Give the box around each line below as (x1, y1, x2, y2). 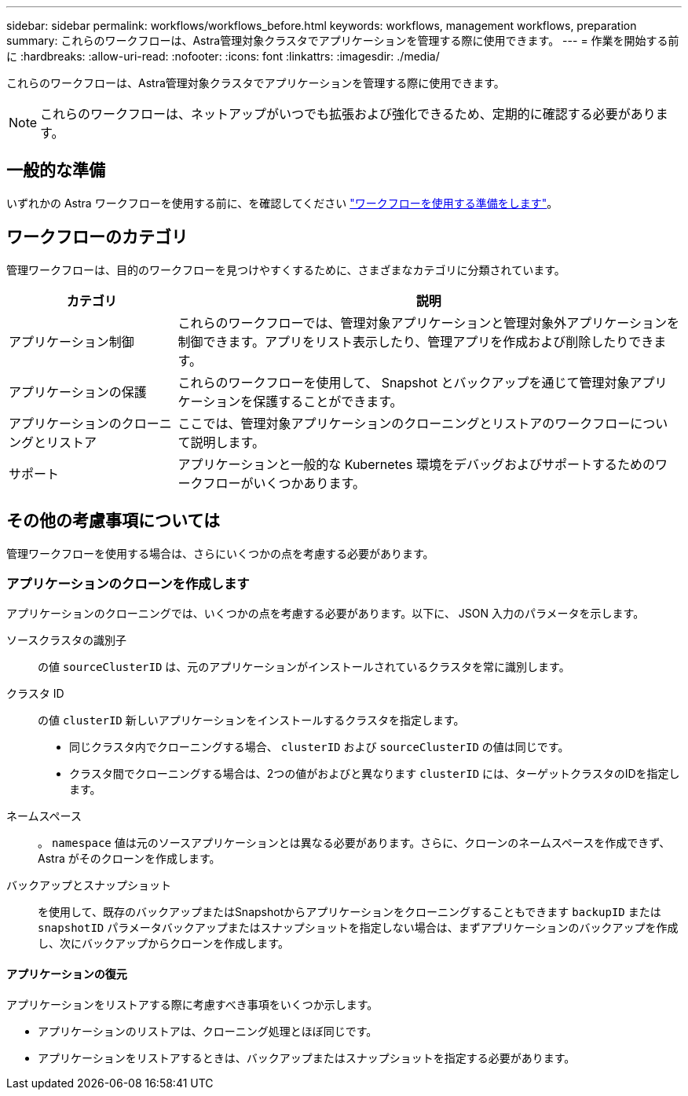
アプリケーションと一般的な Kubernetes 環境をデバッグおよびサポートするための (177, 456, 655, 472)
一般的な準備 (6, 160, 105, 181)
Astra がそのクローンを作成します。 (38, 852, 221, 866)
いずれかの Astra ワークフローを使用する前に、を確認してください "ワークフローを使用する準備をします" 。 (6, 196, 558, 210)
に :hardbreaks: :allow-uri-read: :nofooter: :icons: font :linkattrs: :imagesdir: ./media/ (6, 49, 440, 63)
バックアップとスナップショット (6, 878, 171, 893)
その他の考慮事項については (6, 511, 220, 531)
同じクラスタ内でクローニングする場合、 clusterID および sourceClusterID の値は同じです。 (69, 740, 569, 754)
